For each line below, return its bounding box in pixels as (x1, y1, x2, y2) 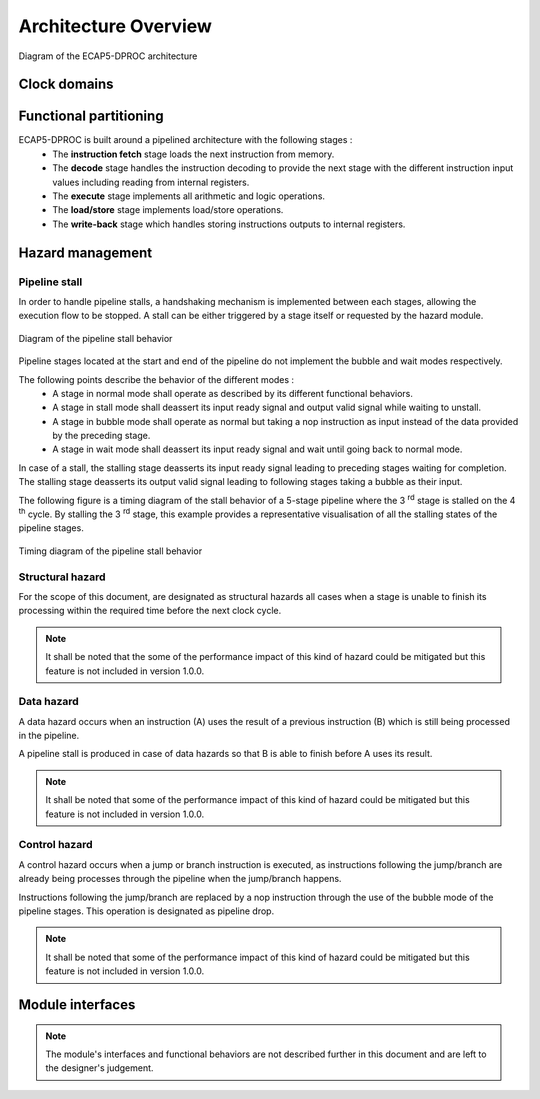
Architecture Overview (18, 15, 212, 37)
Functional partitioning (18, 108, 164, 125)
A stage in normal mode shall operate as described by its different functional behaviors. (52, 387, 414, 399)
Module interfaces (18, 996, 136, 1013)
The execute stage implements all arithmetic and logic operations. (52, 190, 325, 202)
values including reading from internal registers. (52, 176, 250, 188)
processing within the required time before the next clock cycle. (18, 605, 282, 617)
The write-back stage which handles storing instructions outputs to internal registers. (52, 218, 406, 230)
